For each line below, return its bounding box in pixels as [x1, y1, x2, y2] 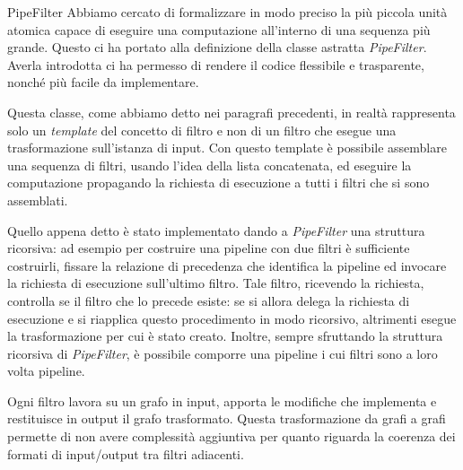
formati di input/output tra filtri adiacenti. [7, 444, 244, 463]
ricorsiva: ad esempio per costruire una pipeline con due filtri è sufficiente [7, 239, 410, 257]
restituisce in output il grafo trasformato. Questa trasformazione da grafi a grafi [7, 409, 446, 428]
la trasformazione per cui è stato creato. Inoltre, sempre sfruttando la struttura [7, 326, 443, 345]
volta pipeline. [7, 361, 85, 380]
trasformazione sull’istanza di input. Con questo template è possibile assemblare [7, 138, 447, 157]
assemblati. [7, 190, 68, 209]
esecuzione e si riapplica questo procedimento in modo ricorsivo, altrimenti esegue [7, 309, 457, 327]
